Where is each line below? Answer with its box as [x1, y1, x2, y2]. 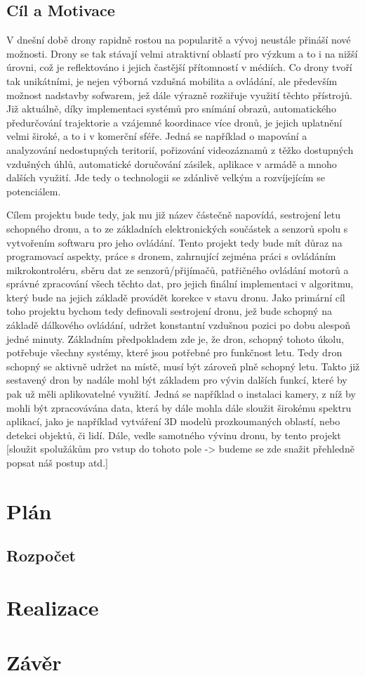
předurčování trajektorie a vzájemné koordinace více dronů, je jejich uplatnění [6, 115, 343, 129]
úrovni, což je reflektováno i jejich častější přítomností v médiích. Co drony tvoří [6, 60, 352, 74]
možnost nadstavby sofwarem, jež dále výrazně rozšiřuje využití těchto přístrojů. [6, 87, 352, 102]
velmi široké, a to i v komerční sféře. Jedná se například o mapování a [6, 129, 307, 143]
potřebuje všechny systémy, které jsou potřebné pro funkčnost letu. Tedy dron [6, 345, 343, 360]
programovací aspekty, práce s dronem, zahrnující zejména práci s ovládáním [6, 249, 336, 264]
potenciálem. [6, 183, 61, 198]
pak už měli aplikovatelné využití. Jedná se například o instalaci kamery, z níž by [6, 386, 356, 401]
